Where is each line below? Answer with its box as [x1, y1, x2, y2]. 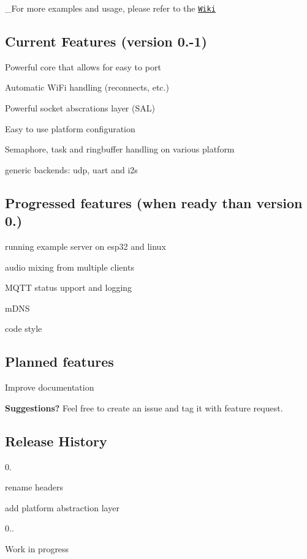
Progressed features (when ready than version [5, 193, 303, 212]
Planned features [5, 352, 114, 371]
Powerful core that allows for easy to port [5, 60, 161, 73]
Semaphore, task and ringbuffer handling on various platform [5, 143, 235, 156]
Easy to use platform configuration [5, 122, 135, 135]
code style [5, 322, 42, 335]
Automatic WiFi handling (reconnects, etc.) [5, 81, 169, 94]
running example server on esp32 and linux [5, 240, 166, 253]
